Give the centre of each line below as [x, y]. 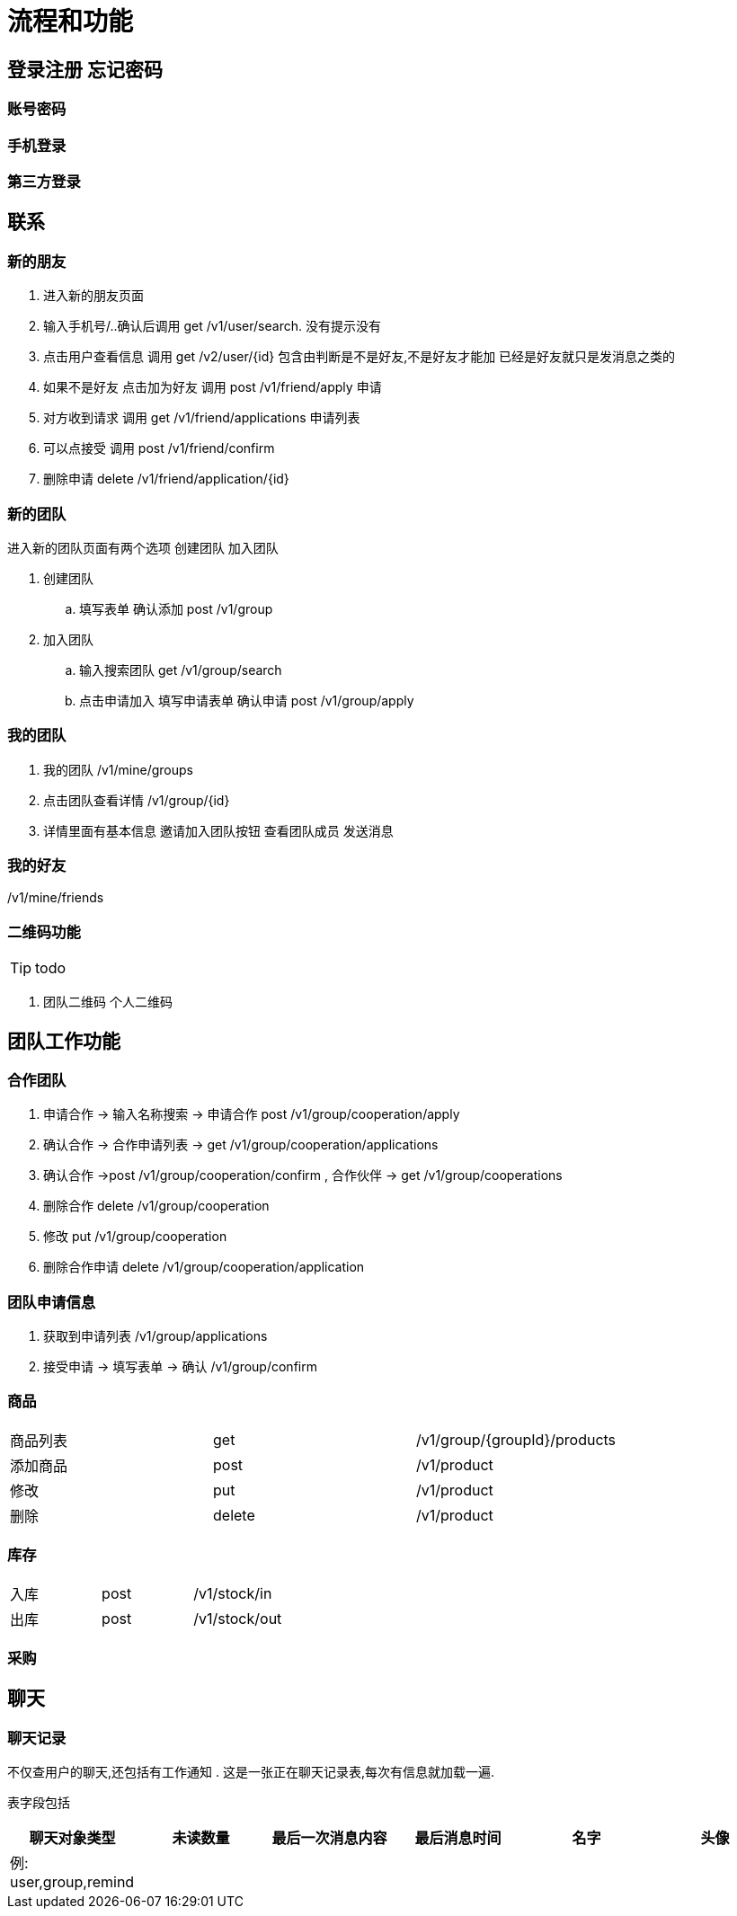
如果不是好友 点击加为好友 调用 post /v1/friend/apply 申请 [213, 387]
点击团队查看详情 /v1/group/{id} [137, 800]
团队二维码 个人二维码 [108, 1002]
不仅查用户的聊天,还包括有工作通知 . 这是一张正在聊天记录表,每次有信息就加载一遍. [251, 1772]
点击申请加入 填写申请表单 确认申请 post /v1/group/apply [247, 700]
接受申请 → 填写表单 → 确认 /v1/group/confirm [180, 1367]
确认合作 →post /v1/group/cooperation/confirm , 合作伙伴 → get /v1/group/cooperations [303, 1175]
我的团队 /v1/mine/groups [118, 769]
